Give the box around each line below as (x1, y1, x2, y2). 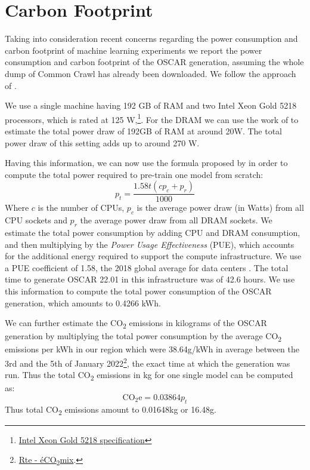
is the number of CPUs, (38, 201, 125, 214)
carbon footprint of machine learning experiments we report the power (5, 44, 262, 56)
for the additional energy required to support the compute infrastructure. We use (5, 250, 302, 262)
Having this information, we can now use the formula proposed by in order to (5, 156, 288, 169)
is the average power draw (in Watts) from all (137, 201, 304, 214)
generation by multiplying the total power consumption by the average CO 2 (5, 330, 282, 344)
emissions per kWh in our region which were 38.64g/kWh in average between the (5, 343, 299, 355)
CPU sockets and (5, 214, 67, 226)
